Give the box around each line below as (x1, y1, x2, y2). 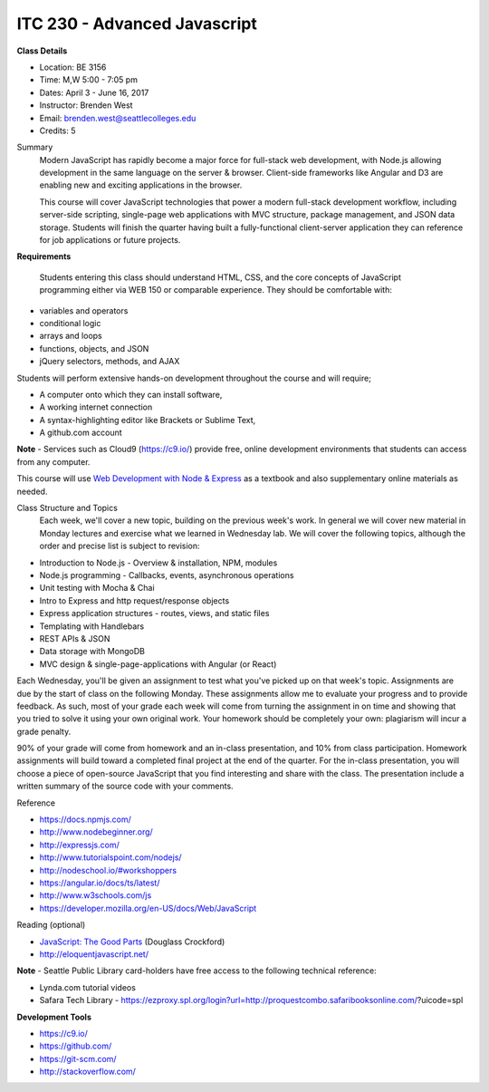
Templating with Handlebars (39, 621, 145, 632)
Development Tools (16, 1011, 92, 1022)
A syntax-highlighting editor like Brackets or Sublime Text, (39, 414, 256, 425)
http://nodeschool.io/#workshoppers (39, 865, 177, 875)
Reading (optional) (16, 920, 86, 931)
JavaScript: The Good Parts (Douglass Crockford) (39, 936, 225, 947)
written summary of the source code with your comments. (16, 780, 235, 792)
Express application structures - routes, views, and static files (39, 608, 270, 619)
